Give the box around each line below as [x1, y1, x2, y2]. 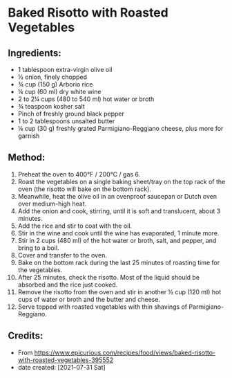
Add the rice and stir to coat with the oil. [17, 222, 133, 230]
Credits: [8, 330, 43, 342]
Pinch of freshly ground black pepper [17, 109, 125, 118]
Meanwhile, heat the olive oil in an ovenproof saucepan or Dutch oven [17, 192, 217, 200]
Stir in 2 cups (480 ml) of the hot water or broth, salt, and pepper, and [17, 236, 217, 244]
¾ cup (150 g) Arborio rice [17, 80, 93, 88]
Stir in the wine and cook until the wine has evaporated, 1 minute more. [17, 228, 220, 237]
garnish [17, 132, 40, 140]
